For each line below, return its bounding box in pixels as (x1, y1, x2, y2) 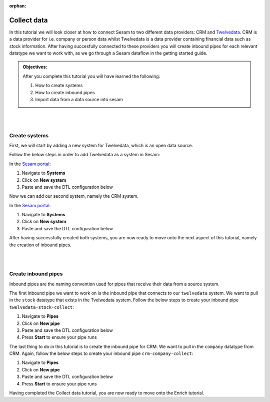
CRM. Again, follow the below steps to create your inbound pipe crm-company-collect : (9, 350, 193, 356)
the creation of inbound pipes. (9, 242, 72, 248)
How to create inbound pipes (35, 89, 95, 95)
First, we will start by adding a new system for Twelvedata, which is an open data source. (9, 142, 193, 148)
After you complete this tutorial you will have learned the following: (22, 73, 160, 79)
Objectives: (22, 64, 47, 70)
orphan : (9, 3, 26, 9)
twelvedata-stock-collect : (9, 304, 74, 310)
